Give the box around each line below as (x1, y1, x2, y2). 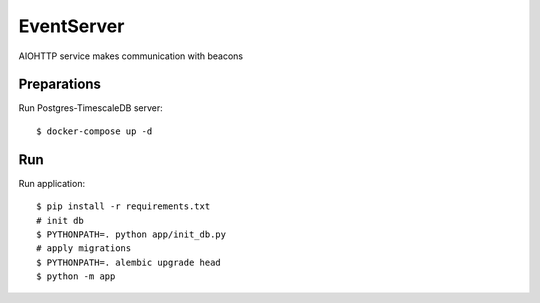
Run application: (18, 177, 85, 189)
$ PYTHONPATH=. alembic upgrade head (36, 256, 222, 268)
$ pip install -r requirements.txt (36, 201, 211, 212)
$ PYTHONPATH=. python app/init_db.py (36, 228, 227, 240)
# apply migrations (36, 243, 132, 254)
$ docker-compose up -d (36, 125, 153, 137)
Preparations (18, 76, 102, 93)
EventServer (18, 15, 125, 37)
